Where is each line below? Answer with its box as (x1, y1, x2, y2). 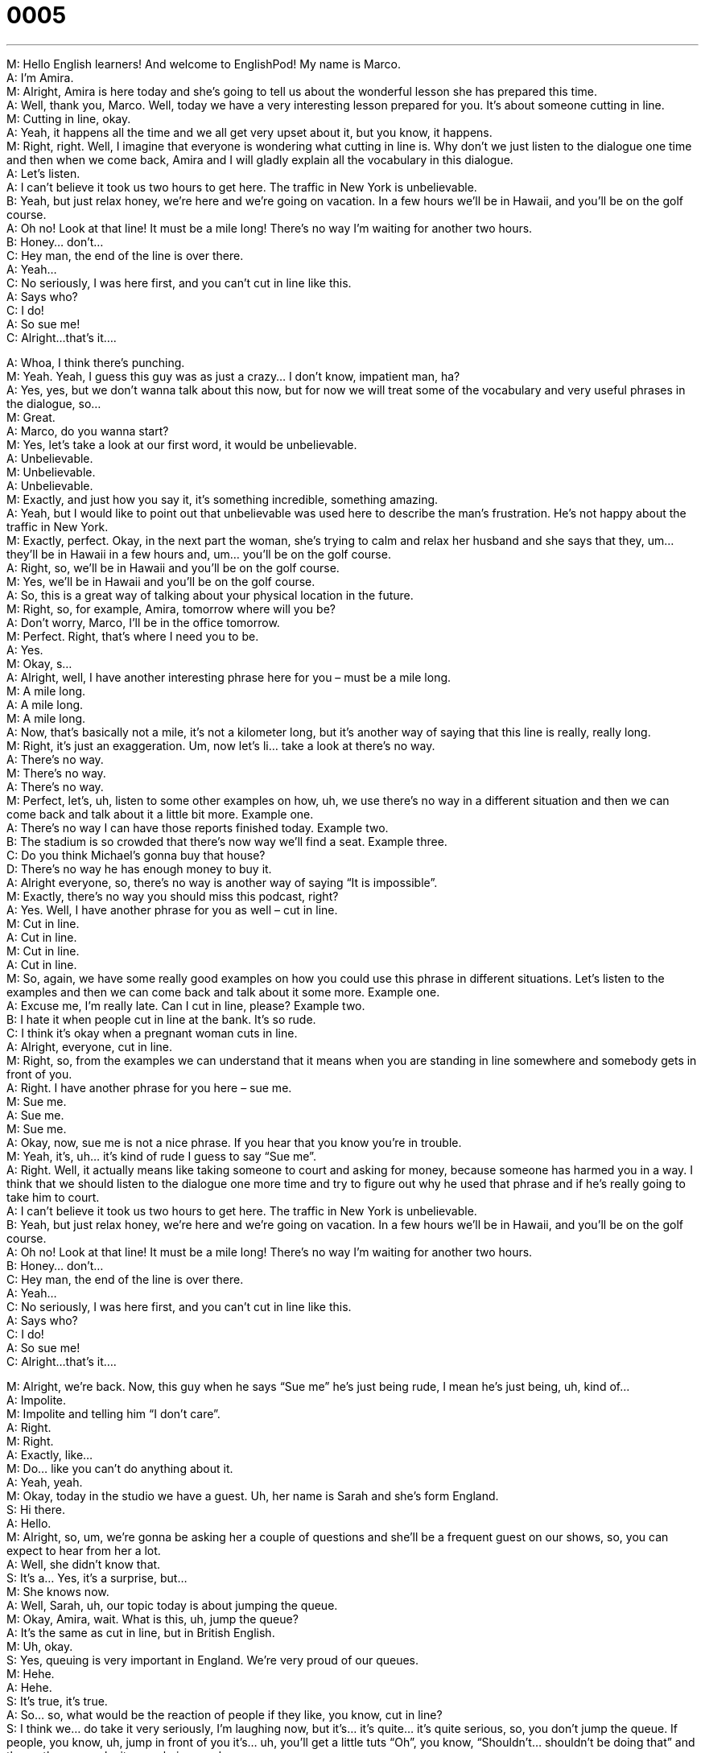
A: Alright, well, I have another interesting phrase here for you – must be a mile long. (6, 670, 451, 684)
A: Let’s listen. (6, 166, 80, 180)
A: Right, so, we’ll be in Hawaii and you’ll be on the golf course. (6, 560, 340, 575)
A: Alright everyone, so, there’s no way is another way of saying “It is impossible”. (6, 875, 438, 889)
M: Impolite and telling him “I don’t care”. (6, 1406, 221, 1421)
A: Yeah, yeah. (6, 1475, 83, 1489)
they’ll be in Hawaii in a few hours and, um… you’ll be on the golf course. (6, 547, 391, 561)
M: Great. (6, 410, 56, 424)
